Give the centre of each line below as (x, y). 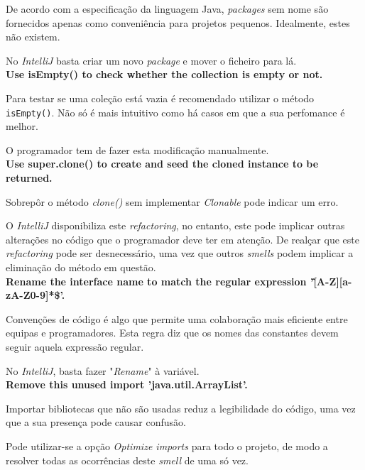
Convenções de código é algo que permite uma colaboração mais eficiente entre (177, 318)
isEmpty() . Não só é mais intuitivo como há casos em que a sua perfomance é (175, 112)
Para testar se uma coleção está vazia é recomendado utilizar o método (160, 98)
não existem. (33, 37)
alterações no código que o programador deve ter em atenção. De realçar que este (182, 239)
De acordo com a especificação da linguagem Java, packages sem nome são (167, 9)
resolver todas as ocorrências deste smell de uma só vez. (127, 460)
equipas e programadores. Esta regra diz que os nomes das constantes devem (172, 333)
